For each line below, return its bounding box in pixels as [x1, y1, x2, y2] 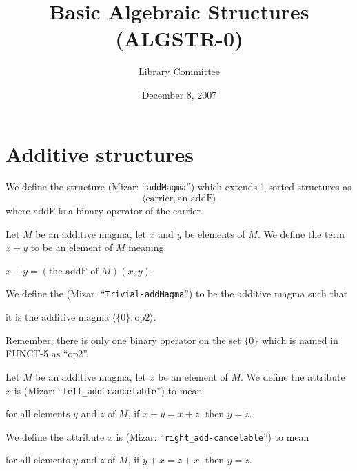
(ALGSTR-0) [115, 24, 243, 52]
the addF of [48, 266, 99, 277]
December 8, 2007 [141, 87, 217, 101]
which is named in [261, 332, 338, 347]
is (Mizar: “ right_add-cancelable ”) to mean [116, 429, 309, 443]
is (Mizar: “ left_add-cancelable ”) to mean [14, 383, 203, 397]
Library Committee [138, 64, 221, 79]
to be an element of [30, 240, 113, 254]
